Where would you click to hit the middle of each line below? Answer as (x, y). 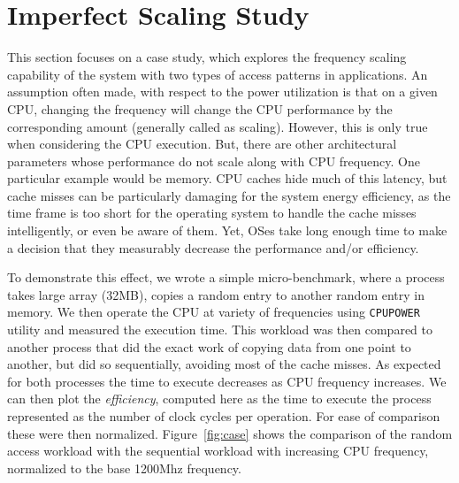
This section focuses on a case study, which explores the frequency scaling (207, 57)
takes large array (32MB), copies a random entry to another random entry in (216, 294)
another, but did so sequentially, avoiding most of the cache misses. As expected (224, 364)
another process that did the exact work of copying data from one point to (209, 346)
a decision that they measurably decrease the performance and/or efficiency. (213, 247)
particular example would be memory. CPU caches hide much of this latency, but (227, 178)
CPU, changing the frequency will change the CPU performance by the (200, 108)
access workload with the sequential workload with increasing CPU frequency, (218, 451)
